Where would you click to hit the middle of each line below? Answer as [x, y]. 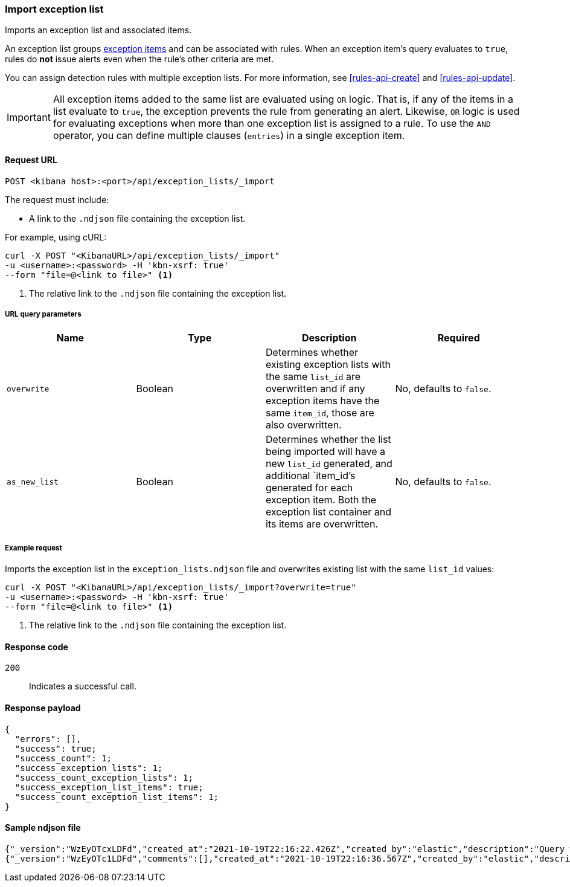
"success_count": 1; [63, 758]
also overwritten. [304, 425]
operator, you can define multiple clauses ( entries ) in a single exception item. [229, 136]
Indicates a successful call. [83, 686]
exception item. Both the [321, 500]
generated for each [309, 488]
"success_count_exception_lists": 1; [104, 777]
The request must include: [57, 199]
